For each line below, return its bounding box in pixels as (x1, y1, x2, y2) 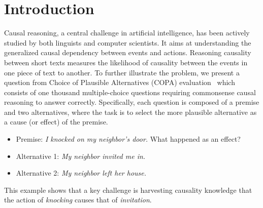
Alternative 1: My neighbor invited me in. (16, 150, 146, 161)
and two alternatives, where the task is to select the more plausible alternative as (4, 106, 257, 117)
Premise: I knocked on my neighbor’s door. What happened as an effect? (16, 134, 241, 144)
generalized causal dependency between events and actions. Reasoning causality (4, 47, 251, 58)
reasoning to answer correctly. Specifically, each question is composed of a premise (4, 97, 259, 107)
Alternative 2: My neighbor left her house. (16, 168, 147, 178)
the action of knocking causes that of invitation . (4, 194, 152, 205)
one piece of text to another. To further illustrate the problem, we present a (4, 67, 240, 77)
